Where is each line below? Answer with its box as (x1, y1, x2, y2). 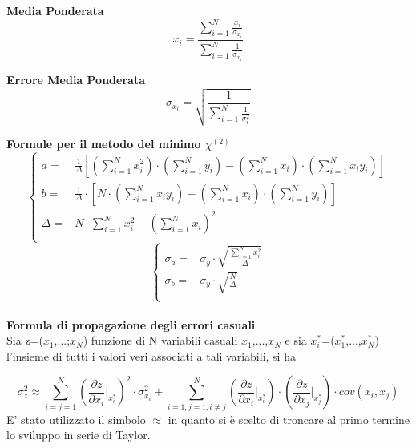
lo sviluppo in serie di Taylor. (6, 426, 151, 443)
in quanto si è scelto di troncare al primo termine (168, 410, 410, 427)
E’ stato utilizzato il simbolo (6, 410, 146, 427)
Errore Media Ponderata (6, 71, 145, 88)
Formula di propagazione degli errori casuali (6, 316, 256, 333)
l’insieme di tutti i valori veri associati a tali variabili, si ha (6, 347, 296, 364)
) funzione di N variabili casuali (83, 332, 238, 349)
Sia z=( (6, 332, 43, 349)
